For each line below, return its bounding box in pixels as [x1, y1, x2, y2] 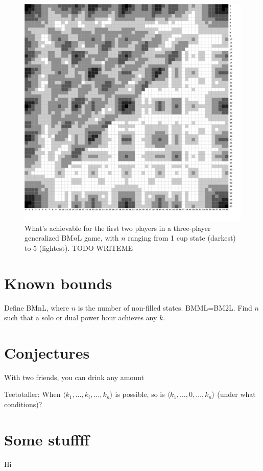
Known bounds [4, 272, 112, 293]
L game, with [77, 232, 119, 243]
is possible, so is [115, 389, 165, 399]
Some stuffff [4, 429, 89, 450]
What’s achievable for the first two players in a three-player [25, 222, 211, 233]
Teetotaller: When [4, 389, 61, 399]
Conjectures [4, 342, 90, 363]
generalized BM [25, 232, 74, 243]
